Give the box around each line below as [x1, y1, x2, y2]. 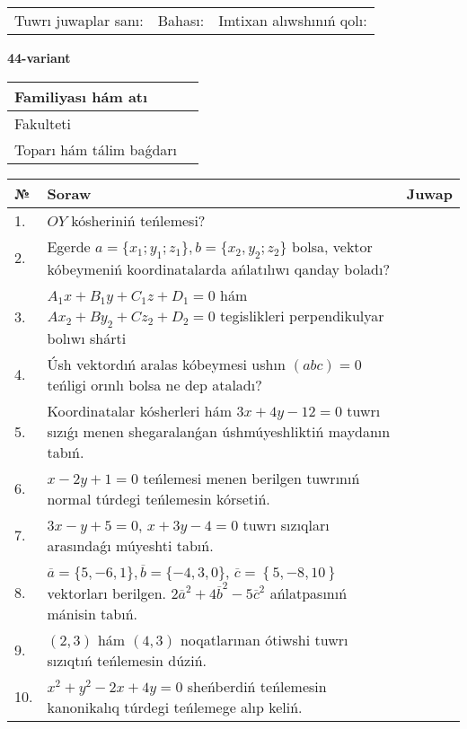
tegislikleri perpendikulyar [220, 304, 384, 326]
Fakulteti [14, 112, 71, 134]
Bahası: [157, 10, 205, 31]
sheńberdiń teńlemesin [187, 675, 327, 697]
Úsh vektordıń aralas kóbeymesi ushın [47, 353, 286, 374]
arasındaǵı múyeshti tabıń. [47, 534, 214, 556]
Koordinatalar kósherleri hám [47, 400, 233, 421]
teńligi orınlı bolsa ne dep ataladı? [47, 373, 262, 395]
